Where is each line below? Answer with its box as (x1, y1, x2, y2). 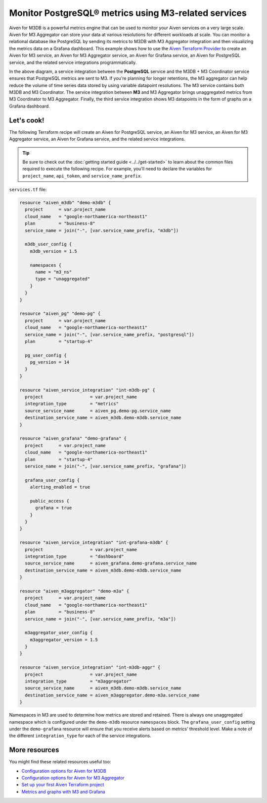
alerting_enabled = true (30, 484, 90, 490)
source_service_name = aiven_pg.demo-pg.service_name (25, 408, 171, 413)
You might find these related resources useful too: (9, 759, 111, 765)
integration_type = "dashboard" (25, 554, 124, 559)
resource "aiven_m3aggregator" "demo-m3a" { (19, 588, 130, 594)
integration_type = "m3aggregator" (25, 679, 132, 684)
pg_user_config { (25, 352, 67, 358)
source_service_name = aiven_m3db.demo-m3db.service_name (25, 686, 181, 691)
